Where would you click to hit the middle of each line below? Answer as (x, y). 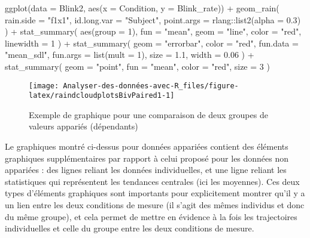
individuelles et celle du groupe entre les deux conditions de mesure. (130, 228)
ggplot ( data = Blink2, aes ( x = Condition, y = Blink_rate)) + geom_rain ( (142, 8)
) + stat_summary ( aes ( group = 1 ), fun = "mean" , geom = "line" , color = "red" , (153, 31)
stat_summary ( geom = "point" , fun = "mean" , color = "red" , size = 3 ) (137, 66)
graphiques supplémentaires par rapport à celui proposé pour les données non (147, 158)
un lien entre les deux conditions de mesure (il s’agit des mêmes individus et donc (155, 205)
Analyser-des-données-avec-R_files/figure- (151, 86)
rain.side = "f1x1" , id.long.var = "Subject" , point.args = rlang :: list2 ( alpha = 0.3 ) (153, 19)
